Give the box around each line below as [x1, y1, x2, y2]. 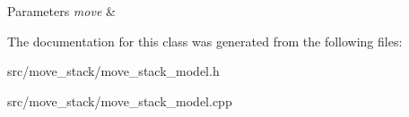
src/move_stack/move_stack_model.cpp [7, 91, 232, 110]
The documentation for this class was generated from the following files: [7, 31, 403, 50]
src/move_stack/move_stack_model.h [7, 62, 220, 80]
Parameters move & [7, 2, 116, 20]
